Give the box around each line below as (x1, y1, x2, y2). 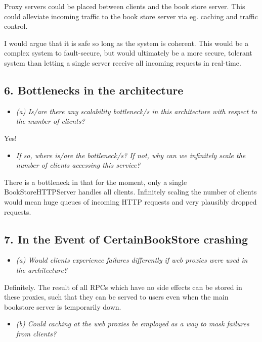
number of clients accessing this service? (16, 160, 141, 170)
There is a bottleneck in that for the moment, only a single (4, 176, 187, 187)
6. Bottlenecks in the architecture (4, 82, 184, 97)
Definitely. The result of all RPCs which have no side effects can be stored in (4, 281, 242, 292)
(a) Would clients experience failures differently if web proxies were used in (16, 255, 248, 265)
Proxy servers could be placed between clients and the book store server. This (4, 1, 245, 11)
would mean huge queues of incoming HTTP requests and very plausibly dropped (4, 196, 257, 207)
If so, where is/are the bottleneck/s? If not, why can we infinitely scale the (16, 150, 246, 160)
